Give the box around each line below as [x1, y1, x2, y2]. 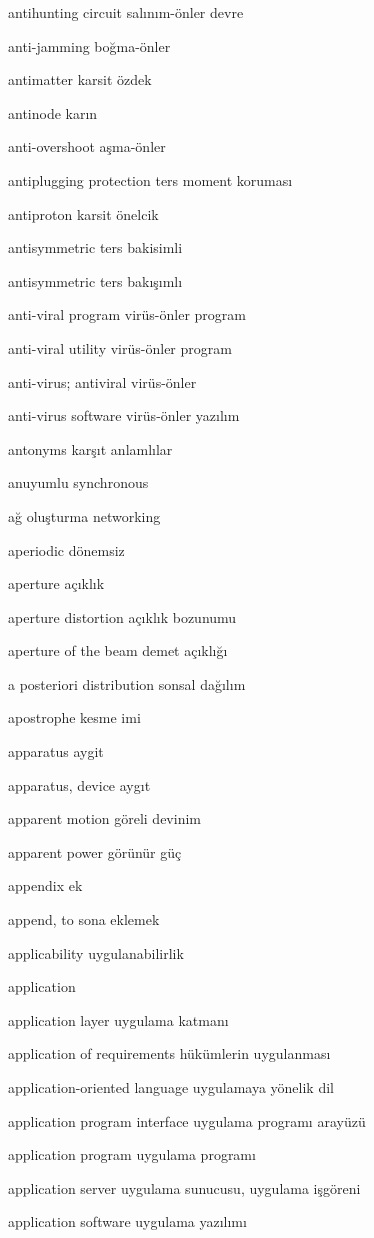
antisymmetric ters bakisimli [8, 237, 183, 258]
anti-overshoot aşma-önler [8, 136, 166, 157]
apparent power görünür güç [8, 841, 182, 862]
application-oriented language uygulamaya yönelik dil [8, 1077, 334, 1097]
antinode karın [8, 102, 98, 123]
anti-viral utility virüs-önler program [8, 337, 232, 358]
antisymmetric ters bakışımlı [8, 270, 183, 291]
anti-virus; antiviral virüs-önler [8, 371, 197, 392]
